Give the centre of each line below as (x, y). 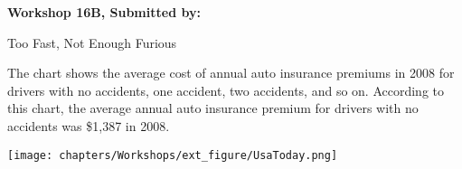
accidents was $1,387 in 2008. (89, 125)
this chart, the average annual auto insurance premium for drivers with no (213, 108)
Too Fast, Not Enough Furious (92, 42)
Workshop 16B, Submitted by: (104, 12)
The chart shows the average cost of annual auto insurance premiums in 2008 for (231, 73)
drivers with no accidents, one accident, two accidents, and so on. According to (226, 90)
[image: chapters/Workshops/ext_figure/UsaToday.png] (173, 155)
